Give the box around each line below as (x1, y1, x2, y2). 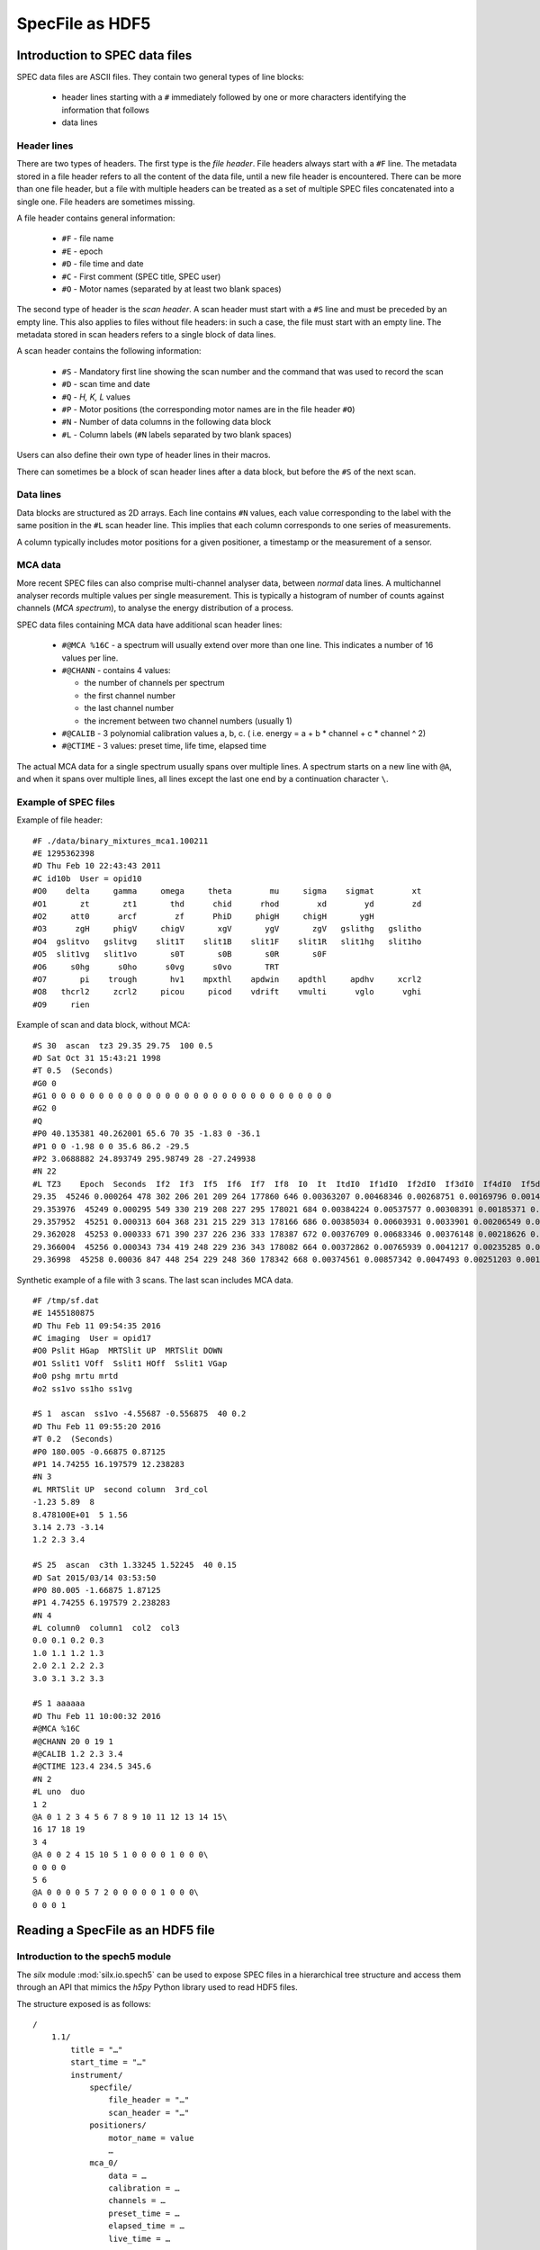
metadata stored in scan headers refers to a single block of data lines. (16, 329, 276, 340)
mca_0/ (89, 2158, 119, 2168)
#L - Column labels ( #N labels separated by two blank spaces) (61, 428, 292, 440)
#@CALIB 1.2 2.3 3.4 (32, 1749, 123, 1759)
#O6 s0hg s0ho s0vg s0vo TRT (32, 961, 280, 972)
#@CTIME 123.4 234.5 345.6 (32, 1761, 152, 1772)
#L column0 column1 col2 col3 (32, 1623, 180, 1633)
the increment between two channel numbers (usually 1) (84, 715, 292, 726)
